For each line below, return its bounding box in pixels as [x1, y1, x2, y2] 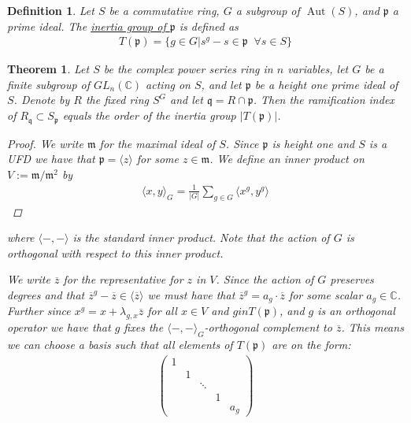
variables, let [287, 61, 349, 77]
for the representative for [63, 271, 183, 288]
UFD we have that [7, 150, 95, 167]
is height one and [272, 135, 355, 151]
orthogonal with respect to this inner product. [7, 244, 224, 261]
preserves [330, 271, 374, 288]
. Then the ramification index [253, 91, 394, 108]
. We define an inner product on [209, 150, 365, 167]
